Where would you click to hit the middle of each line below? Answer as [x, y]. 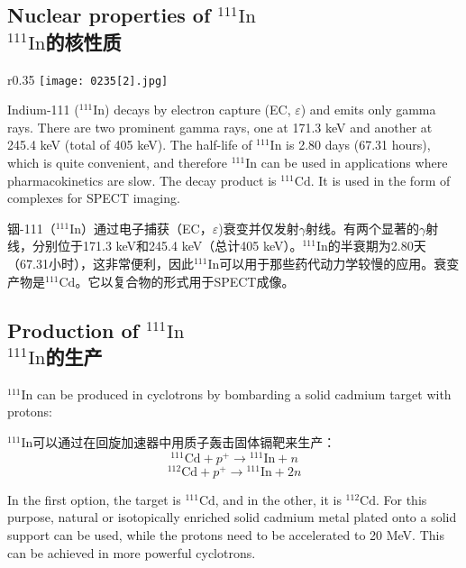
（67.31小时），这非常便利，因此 [101, 263]
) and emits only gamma [368, 110]
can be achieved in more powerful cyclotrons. [132, 552]
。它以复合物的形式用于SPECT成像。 [185, 281]
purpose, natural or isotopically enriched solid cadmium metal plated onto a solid [232, 517]
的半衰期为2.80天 [377, 246]
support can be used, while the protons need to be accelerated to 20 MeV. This [226, 534]
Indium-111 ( [43, 110]
